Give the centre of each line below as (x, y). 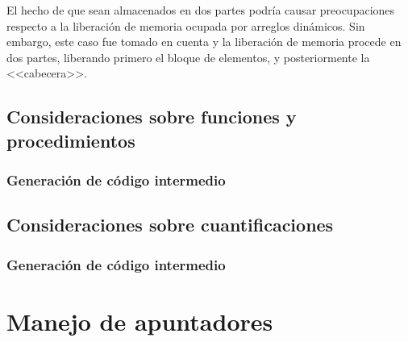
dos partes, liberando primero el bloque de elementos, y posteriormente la (188, 57)
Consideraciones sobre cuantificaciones (170, 225)
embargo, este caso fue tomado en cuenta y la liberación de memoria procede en (204, 42)
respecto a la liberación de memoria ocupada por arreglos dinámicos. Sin (186, 25)
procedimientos (71, 140)
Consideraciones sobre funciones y (152, 117)
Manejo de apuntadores (140, 321)
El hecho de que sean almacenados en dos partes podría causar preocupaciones (201, 10)
